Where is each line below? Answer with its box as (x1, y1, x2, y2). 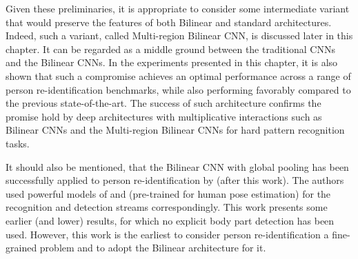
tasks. (6, 136, 30, 150)
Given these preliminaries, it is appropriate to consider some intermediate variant (6, 1, 350, 15)
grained (6, 240, 37, 255)
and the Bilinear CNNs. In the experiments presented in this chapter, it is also (6, 55, 338, 70)
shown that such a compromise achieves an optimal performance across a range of (6, 68, 351, 83)
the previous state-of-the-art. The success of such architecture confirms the (6, 96, 321, 110)
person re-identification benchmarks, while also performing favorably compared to (6, 82, 351, 96)
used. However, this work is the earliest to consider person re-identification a (6, 227, 329, 241)
